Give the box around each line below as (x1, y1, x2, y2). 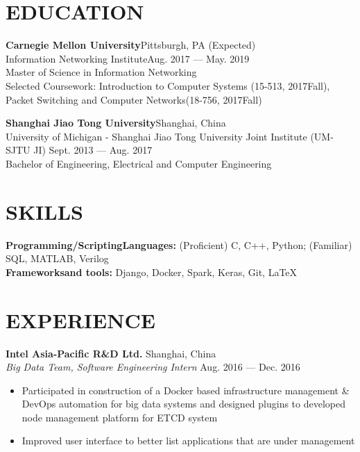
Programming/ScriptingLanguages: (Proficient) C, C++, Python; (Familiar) (6, 237, 352, 252)
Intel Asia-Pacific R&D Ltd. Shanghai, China (6, 346, 216, 360)
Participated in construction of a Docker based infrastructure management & (22, 382, 350, 397)
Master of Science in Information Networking (6, 65, 197, 79)
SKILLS (6, 197, 83, 225)
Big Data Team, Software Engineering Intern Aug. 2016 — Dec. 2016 (6, 360, 300, 374)
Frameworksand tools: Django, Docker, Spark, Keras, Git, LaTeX (6, 264, 298, 279)
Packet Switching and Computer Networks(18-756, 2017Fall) (6, 92, 262, 106)
